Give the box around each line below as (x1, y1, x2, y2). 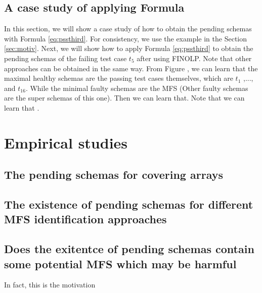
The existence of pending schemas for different (4, 197, 253, 212)
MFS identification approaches (4, 211, 167, 227)
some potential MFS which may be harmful (4, 256, 237, 271)
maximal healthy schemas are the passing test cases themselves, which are (4, 73, 233, 83)
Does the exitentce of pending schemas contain (4, 241, 254, 257)
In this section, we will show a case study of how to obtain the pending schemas (4, 23, 252, 34)
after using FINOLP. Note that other (137, 53, 252, 63)
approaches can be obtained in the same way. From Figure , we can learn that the (4, 63, 258, 73)
